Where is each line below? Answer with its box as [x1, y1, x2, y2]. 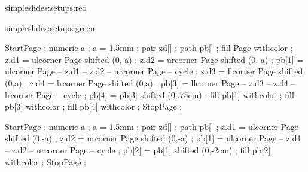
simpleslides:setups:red [5, 1, 87, 13]
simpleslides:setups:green [5, 21, 95, 34]
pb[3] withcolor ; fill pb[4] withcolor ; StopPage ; [5, 100, 182, 113]
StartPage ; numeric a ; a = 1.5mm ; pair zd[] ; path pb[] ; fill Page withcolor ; [5, 41, 293, 54]
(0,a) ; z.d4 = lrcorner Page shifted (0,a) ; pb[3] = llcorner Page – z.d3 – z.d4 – [5, 76, 295, 89]
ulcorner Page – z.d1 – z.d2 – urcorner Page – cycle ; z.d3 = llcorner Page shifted [5, 65, 303, 77]
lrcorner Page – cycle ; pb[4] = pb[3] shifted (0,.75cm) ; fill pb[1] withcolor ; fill [5, 88, 294, 101]
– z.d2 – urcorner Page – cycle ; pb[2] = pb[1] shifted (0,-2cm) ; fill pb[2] [5, 143, 271, 156]
